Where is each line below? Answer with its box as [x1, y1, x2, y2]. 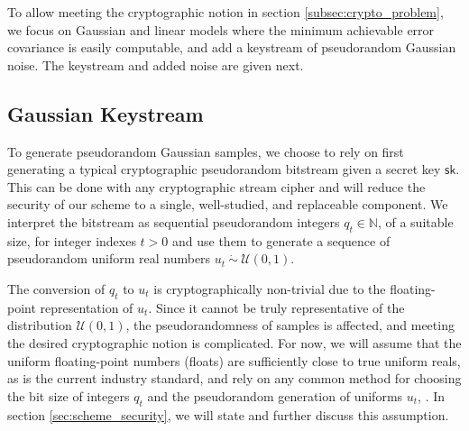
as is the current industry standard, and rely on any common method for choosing [7, 369, 462, 388]
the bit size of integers [7, 386, 130, 405]
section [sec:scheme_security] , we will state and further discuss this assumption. [7, 405, 449, 424]
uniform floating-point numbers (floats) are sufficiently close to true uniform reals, [7, 351, 461, 370]
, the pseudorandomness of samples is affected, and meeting [125, 316, 455, 335]
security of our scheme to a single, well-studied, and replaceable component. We [7, 195, 448, 214]
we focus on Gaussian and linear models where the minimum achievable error [7, 20, 435, 39]
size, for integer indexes [7, 231, 136, 250]
